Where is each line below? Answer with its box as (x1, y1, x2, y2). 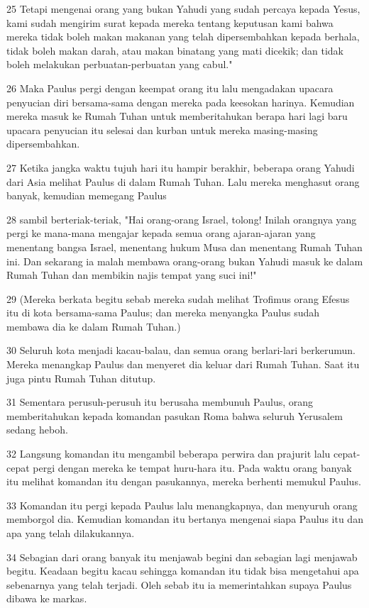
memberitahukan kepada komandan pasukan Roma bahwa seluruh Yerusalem (6, 408, 343, 423)
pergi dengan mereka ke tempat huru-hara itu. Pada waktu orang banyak (33, 460, 352, 475)
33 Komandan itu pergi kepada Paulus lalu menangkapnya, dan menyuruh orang (6, 497, 358, 512)
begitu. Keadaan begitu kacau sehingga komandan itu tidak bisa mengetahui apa (6, 563, 359, 578)
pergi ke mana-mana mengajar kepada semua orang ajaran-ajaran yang (6, 226, 316, 241)
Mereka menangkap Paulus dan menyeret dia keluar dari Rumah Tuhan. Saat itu (6, 357, 360, 372)
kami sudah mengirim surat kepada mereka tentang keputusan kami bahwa (6, 15, 334, 30)
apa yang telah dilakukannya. (6, 526, 135, 540)
